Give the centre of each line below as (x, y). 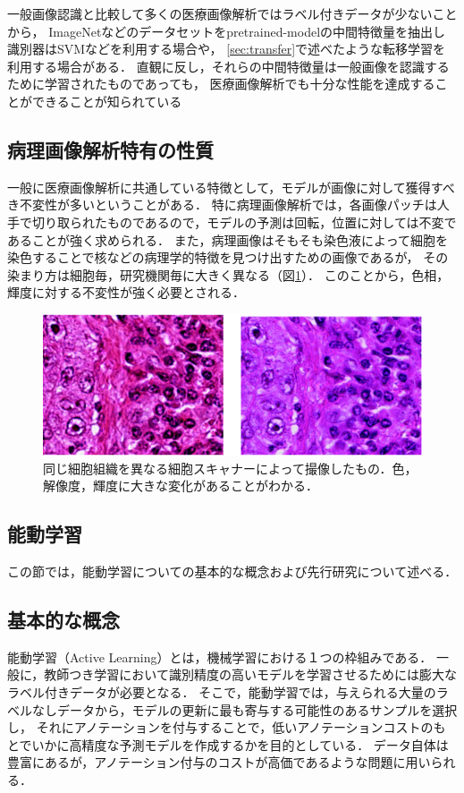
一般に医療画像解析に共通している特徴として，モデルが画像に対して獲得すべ (231, 187)
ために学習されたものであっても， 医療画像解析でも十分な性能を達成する (221, 84)
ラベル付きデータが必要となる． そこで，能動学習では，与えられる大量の (222, 692)
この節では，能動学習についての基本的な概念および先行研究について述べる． (232, 571)
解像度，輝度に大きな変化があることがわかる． (181, 486)
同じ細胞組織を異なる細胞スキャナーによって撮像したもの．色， (230, 468)
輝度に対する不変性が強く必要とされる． (126, 292)
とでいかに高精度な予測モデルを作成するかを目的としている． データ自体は (228, 744)
